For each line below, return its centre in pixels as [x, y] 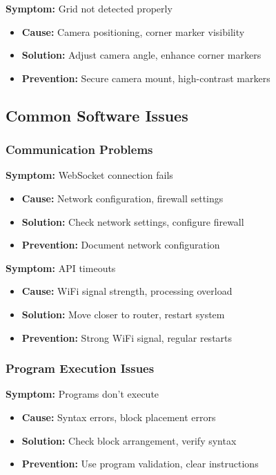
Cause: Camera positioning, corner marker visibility [133, 31]
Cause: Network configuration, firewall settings [122, 198]
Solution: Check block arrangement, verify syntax [129, 440]
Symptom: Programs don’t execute [82, 394]
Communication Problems [79, 149]
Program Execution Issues [80, 368]
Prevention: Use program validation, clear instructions [140, 464]
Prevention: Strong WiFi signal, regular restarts [127, 337]
